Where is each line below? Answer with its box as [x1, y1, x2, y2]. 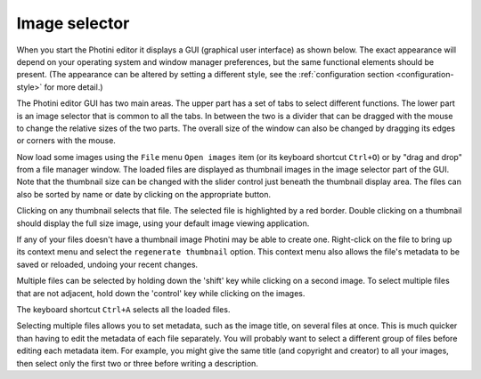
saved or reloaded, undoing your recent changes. [16, 259, 199, 270]
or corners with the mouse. [16, 135, 116, 146]
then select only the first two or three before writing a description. [16, 358, 258, 368]
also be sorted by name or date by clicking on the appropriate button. [16, 189, 272, 199]
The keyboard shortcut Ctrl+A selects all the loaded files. [16, 303, 231, 315]
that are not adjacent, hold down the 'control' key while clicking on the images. [16, 287, 306, 298]
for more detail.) [44, 81, 103, 93]
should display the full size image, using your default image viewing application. [16, 218, 310, 229]
